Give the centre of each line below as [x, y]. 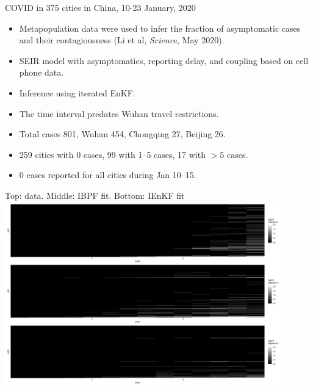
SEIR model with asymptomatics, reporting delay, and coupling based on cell [164, 60]
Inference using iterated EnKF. [77, 92]
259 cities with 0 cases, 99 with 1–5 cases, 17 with [112, 154]
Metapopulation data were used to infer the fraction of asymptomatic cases [160, 28]
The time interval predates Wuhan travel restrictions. [119, 113]
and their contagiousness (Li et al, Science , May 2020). [122, 40]
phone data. [41, 72]
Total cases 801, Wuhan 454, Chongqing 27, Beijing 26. [122, 134]
